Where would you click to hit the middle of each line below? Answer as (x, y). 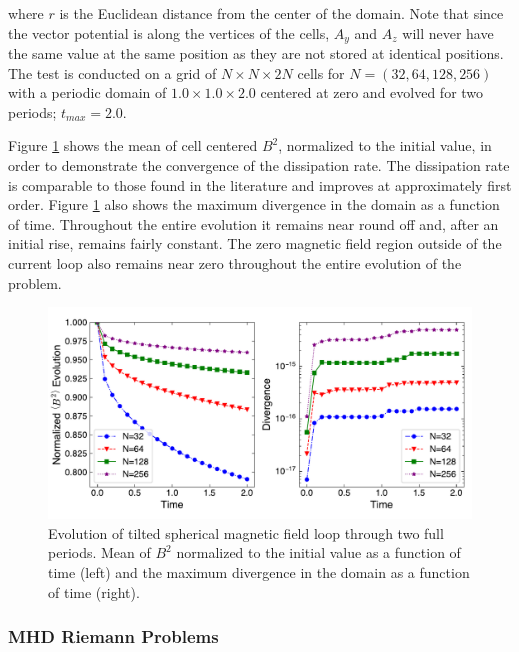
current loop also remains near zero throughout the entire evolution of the (235, 262)
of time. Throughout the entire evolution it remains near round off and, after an (253, 223)
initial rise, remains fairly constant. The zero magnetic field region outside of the (255, 243)
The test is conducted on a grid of (112, 72)
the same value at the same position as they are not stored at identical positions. (256, 53)
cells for (321, 72)
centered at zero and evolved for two (372, 92)
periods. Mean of (99, 552)
